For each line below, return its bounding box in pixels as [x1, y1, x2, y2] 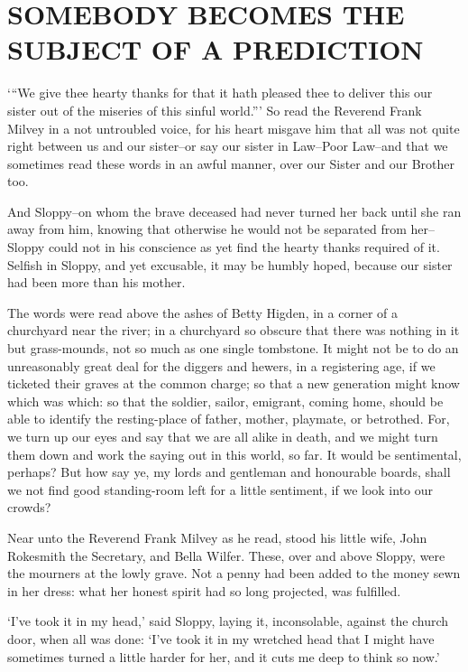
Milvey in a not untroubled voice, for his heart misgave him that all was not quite [7, 118, 460, 137]
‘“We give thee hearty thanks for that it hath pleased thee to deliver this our [7, 83, 433, 102]
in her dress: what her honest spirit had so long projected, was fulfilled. [7, 581, 401, 600]
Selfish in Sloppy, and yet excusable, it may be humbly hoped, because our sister [7, 255, 453, 274]
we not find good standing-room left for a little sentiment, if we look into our [7, 480, 434, 499]
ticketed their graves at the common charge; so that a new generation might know [7, 374, 460, 393]
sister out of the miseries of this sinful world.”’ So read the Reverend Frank [7, 100, 422, 119]
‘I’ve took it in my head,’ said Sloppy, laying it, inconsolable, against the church [7, 611, 449, 630]
